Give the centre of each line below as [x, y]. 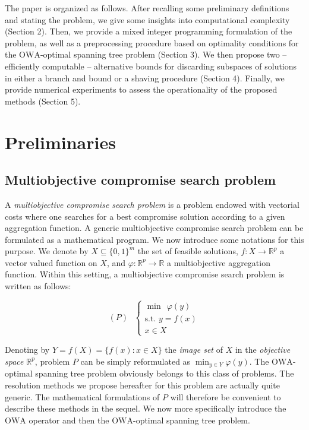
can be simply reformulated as [135, 361]
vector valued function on [51, 262]
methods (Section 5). [43, 101]
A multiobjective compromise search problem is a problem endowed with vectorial [152, 204]
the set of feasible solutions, [188, 251]
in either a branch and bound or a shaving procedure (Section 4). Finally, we [145, 78]
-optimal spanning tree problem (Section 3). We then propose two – [163, 54]
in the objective [263, 350]
